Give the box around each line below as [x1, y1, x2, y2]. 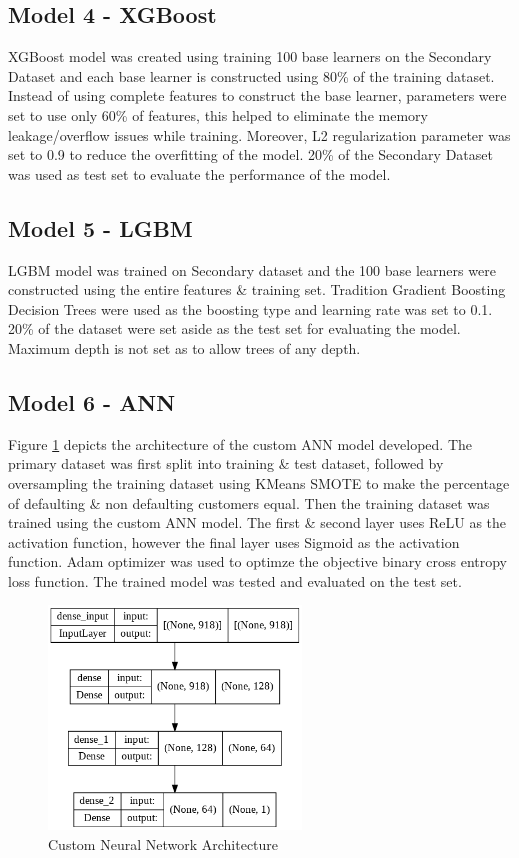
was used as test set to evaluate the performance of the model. [8, 163, 391, 184]
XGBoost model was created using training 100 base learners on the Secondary [8, 46, 492, 67]
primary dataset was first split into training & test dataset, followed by [8, 453, 444, 474]
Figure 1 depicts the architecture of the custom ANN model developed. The [8, 433, 472, 454]
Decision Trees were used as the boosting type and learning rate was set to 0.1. [8, 298, 493, 319]
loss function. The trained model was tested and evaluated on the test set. [8, 570, 462, 591]
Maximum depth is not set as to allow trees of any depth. [8, 337, 361, 358]
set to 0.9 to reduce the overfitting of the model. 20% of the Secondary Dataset [8, 144, 493, 165]
